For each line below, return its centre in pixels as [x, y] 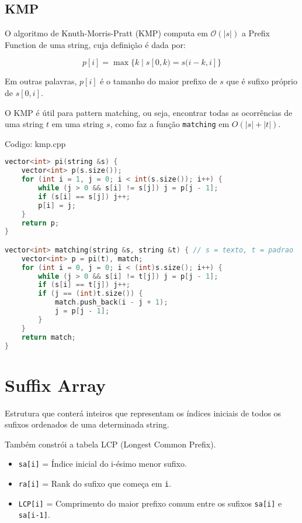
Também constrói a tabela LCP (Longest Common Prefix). [110, 444]
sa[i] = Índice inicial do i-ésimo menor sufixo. [103, 464]
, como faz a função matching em [170, 124]
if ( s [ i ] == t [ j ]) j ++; [84, 285]
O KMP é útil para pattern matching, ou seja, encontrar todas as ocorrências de [149, 112]
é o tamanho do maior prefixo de [159, 81]
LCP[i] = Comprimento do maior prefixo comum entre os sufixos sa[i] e [150, 503]
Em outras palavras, [41, 81]
